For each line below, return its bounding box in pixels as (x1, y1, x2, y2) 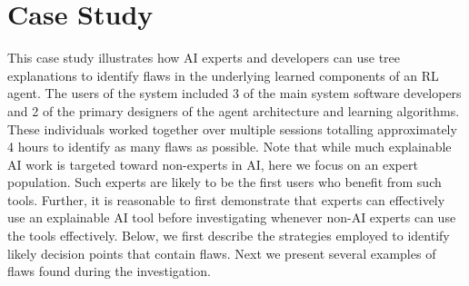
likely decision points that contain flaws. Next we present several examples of (7, 243, 436, 262)
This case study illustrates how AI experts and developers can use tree (7, 48, 400, 67)
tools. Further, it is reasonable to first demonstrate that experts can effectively (7, 190, 445, 209)
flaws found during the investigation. (7, 261, 211, 281)
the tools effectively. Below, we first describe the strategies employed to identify (7, 226, 450, 245)
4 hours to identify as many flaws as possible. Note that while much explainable (7, 137, 452, 156)
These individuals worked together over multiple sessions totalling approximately (7, 119, 457, 138)
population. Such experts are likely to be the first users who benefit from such (7, 173, 442, 192)
